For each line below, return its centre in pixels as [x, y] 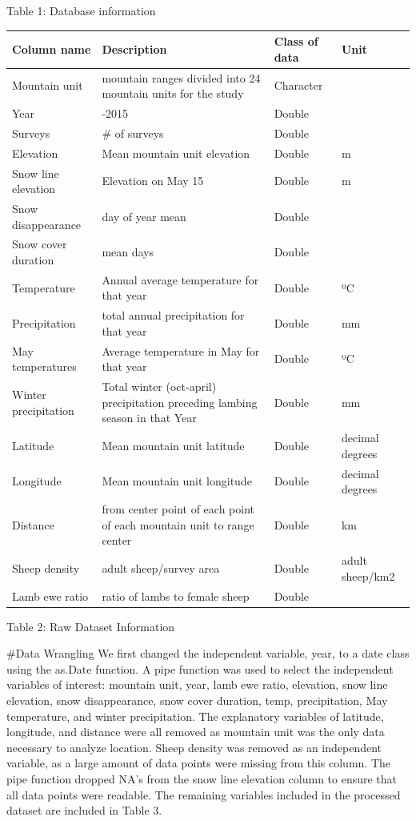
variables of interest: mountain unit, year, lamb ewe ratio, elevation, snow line [197, 684]
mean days [128, 252]
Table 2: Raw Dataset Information [91, 626]
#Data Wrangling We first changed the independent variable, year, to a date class [208, 653]
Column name [52, 48]
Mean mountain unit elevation [176, 153]
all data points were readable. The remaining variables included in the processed [204, 794]
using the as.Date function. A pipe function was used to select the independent [200, 668]
